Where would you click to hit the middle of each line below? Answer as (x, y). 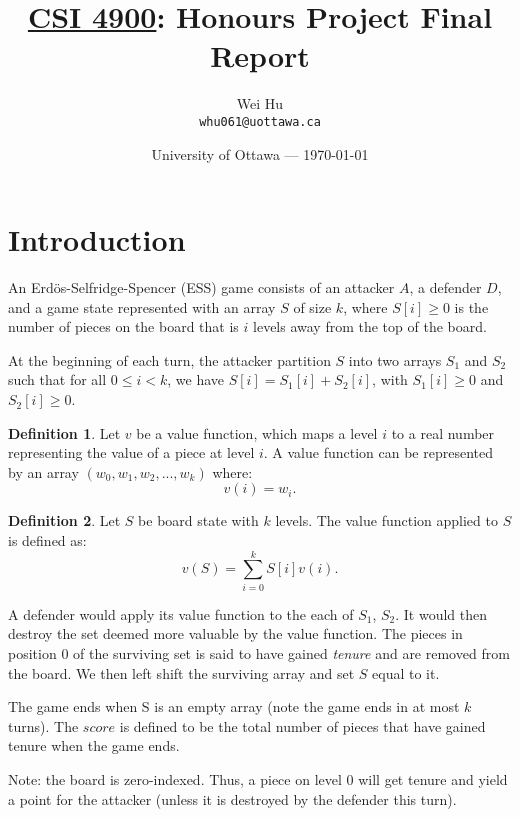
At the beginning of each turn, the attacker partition (169, 359)
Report (260, 55)
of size (312, 306)
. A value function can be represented (378, 452)
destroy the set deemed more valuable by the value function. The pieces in (235, 633)
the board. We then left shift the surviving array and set (181, 672)
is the (471, 306)
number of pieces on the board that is (123, 326)
